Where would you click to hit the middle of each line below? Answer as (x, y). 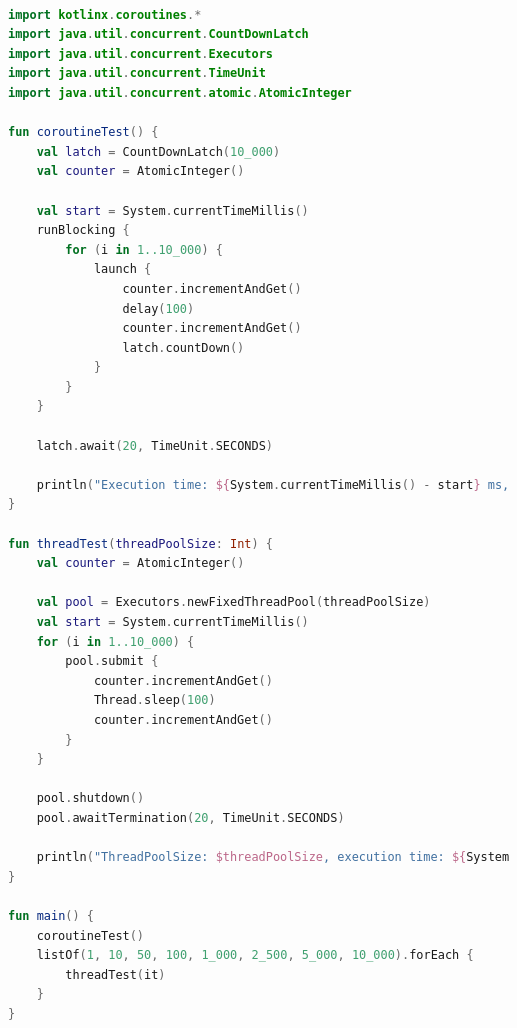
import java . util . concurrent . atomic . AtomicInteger (180, 92)
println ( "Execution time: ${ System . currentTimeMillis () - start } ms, (273, 484)
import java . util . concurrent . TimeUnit (137, 73)
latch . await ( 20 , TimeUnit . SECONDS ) (154, 445)
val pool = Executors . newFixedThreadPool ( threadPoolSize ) (233, 602)
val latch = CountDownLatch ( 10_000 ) (158, 151)
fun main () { (51, 915)
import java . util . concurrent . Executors (140, 53)
